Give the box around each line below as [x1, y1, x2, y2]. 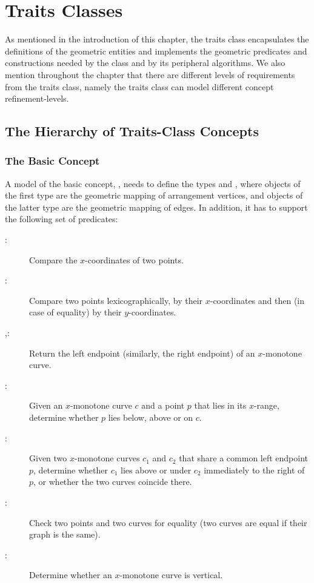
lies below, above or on [108, 411, 193, 423]
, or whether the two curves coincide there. [33, 475, 192, 488]
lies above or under [121, 463, 192, 476]
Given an [29, 399, 63, 412]
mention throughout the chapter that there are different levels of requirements [5, 68, 295, 81]
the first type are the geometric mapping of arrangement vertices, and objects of [5, 189, 303, 202]
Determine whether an [29, 568, 112, 581]
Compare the [29, 253, 78, 266]
